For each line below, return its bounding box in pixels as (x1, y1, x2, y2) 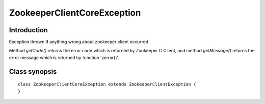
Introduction (9, 26, 48, 34)
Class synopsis (9, 67, 57, 76)
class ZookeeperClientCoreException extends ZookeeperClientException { (18, 82, 196, 87)
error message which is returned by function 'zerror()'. (9, 54, 120, 61)
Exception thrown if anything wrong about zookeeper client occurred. (9, 39, 150, 45)
